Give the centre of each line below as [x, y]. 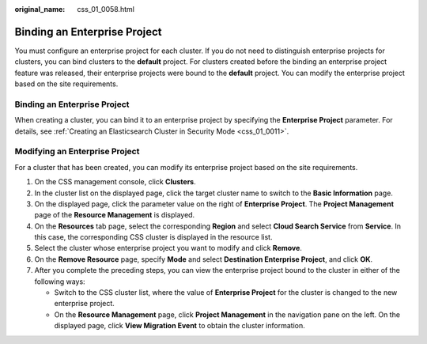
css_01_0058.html [106, 9]
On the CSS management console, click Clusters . [115, 182]
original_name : [40, 9]
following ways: [60, 282]
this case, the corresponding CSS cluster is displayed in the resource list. [153, 237]
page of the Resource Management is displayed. [115, 215]
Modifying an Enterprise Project [77, 152]
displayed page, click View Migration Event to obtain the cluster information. [179, 326]
